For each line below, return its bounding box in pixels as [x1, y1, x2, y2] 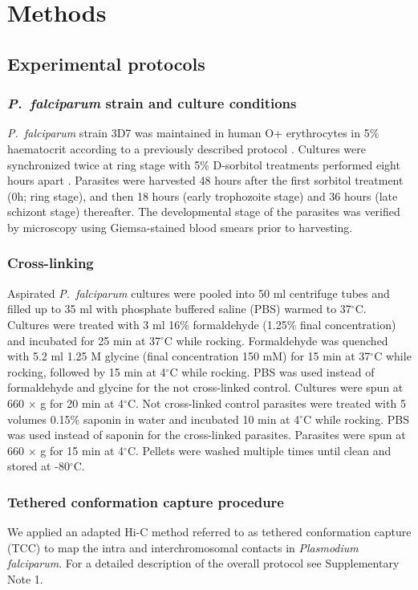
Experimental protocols [7, 51, 205, 75]
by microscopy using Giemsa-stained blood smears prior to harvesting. [7, 218, 353, 235]
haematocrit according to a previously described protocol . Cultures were [7, 140, 366, 157]
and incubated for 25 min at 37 [7, 332, 161, 348]
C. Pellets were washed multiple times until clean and [127, 441, 392, 458]
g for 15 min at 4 [40, 441, 124, 458]
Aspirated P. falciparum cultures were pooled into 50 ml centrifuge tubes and [7, 284, 390, 301]
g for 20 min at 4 [40, 394, 124, 411]
